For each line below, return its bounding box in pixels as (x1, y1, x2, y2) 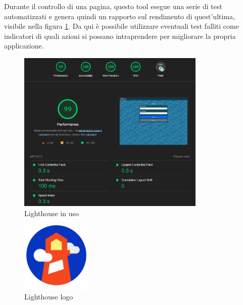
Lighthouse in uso (24, 208, 79, 218)
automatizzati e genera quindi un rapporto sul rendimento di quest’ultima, (4, 11, 235, 21)
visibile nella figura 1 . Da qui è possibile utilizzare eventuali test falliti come (4, 21, 239, 31)
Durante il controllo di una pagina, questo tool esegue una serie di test (4, 1, 222, 11)
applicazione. (4, 40, 44, 51)
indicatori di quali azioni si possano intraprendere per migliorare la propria (4, 30, 236, 41)
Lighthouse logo (24, 291, 73, 302)
